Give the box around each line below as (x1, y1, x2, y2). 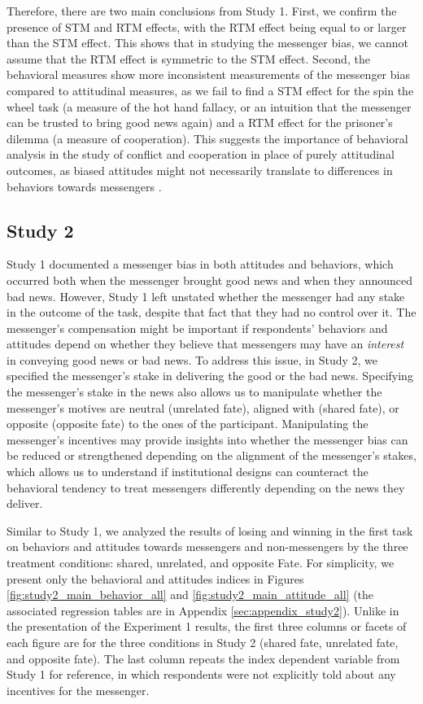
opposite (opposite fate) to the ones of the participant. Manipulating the (7, 415, 368, 432)
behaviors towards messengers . (7, 177, 162, 195)
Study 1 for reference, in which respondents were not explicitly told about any (7, 666, 396, 683)
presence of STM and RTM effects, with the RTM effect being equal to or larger (7, 18, 407, 35)
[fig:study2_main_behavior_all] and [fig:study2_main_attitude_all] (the (7, 586, 374, 603)
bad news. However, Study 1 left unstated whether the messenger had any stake (7, 287, 405, 304)
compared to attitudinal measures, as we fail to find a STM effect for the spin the (7, 81, 414, 98)
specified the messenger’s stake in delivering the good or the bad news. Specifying (7, 367, 413, 384)
